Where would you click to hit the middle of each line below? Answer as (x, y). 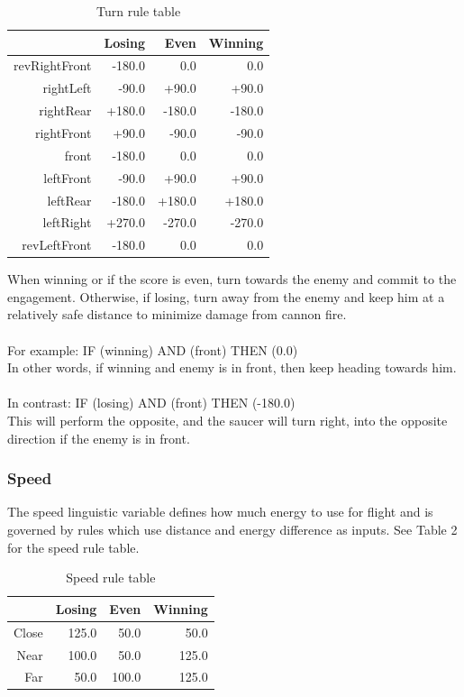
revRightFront (53, 65)
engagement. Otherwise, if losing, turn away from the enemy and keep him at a (226, 296)
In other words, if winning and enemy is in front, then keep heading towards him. (232, 367)
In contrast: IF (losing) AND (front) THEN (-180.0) (151, 403)
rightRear (65, 110)
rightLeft (67, 88)
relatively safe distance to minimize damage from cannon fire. (177, 314)
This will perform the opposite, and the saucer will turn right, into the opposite (227, 421)
